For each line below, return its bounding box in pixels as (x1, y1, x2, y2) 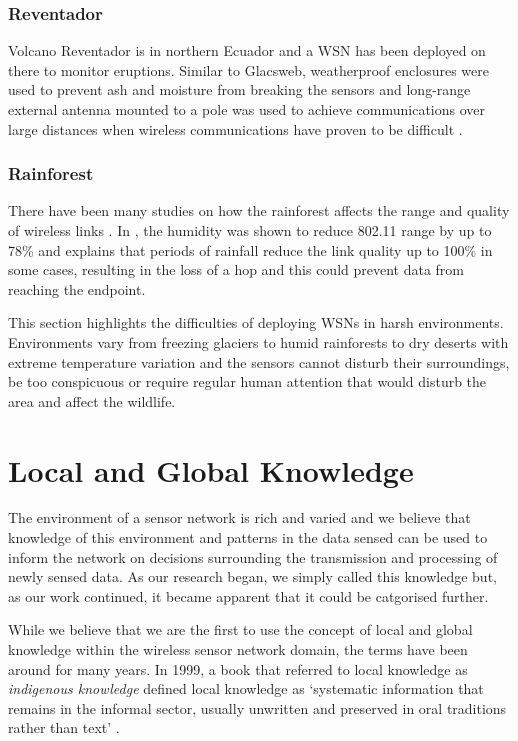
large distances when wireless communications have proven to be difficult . (8, 118, 463, 139)
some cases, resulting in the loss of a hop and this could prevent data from (8, 259, 465, 280)
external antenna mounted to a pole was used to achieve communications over (8, 99, 486, 119)
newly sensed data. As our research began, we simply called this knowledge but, (8, 566, 497, 587)
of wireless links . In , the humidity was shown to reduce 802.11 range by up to (8, 220, 492, 240)
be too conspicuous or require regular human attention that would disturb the (8, 371, 487, 392)
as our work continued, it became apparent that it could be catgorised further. (8, 585, 489, 606)
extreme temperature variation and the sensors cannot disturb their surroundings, (8, 351, 510, 372)
